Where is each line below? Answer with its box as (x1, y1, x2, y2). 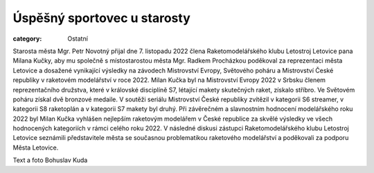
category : (12, 34, 42, 43)
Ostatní (67, 34, 88, 43)
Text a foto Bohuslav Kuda (12, 156, 88, 165)
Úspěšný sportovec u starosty (12, 10, 190, 26)
